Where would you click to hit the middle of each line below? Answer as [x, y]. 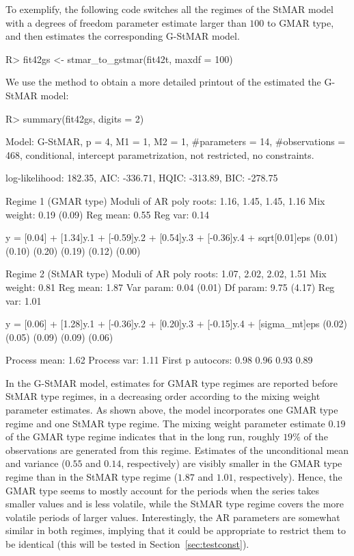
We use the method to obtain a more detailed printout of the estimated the [163, 82]
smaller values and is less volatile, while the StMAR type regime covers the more [175, 504]
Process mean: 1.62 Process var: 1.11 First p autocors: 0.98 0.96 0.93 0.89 [159, 360]
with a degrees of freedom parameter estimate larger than [126, 22]
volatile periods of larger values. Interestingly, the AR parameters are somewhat [173, 517]
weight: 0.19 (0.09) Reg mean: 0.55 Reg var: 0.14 [107, 214]
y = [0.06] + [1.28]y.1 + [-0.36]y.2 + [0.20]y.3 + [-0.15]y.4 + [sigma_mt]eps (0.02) [176, 324]
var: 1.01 [24, 300]
